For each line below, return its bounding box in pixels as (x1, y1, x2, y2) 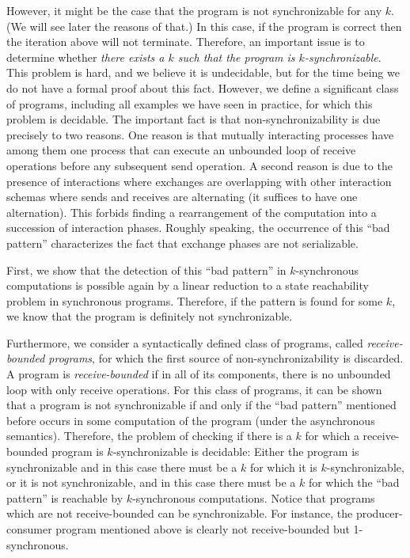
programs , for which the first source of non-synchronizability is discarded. (48, 350, 404, 366)
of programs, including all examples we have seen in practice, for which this (6, 95, 373, 112)
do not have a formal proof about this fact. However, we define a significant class (6, 79, 399, 96)
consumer (6, 521, 52, 537)
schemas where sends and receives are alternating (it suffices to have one (6, 188, 358, 205)
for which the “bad (308, 474, 400, 491)
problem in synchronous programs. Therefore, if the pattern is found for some (6, 292, 383, 309)
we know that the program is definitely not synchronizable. (6, 308, 293, 325)
